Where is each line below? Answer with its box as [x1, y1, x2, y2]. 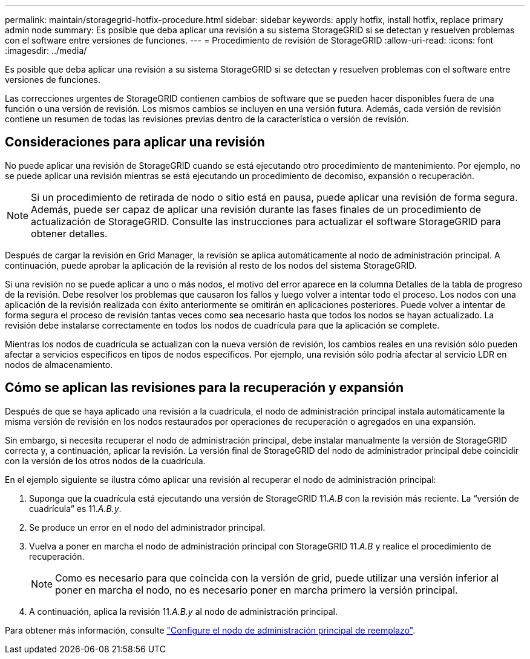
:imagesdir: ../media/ [5, 45, 87, 56]
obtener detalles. [31, 227, 108, 240]
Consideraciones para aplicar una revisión [5, 134, 265, 150]
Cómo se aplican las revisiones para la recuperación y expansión [5, 380, 404, 396]
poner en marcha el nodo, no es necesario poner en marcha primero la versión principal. [55, 583, 458, 596]
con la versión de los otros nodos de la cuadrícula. [5, 455, 206, 466]
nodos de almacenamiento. [5, 359, 113, 370]
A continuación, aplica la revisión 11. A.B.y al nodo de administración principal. [29, 606, 338, 617]
